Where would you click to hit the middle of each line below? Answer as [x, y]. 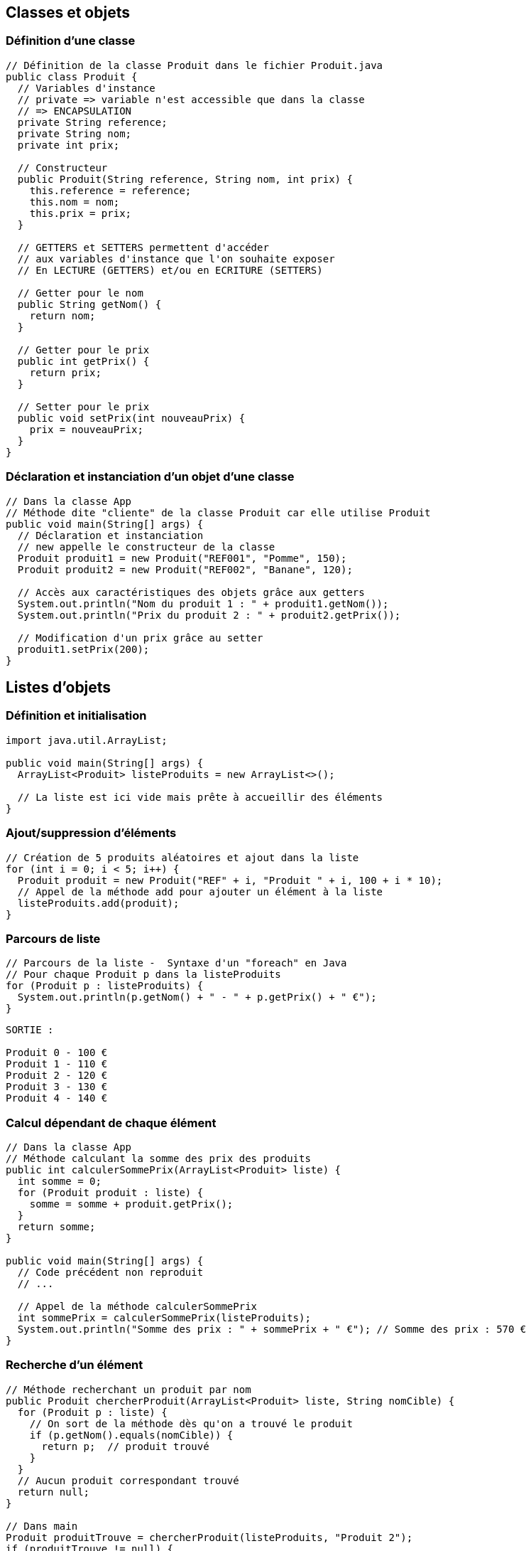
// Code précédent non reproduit [110, 1273]
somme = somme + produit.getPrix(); [131, 1204]
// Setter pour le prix [83, 406]
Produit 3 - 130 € [57, 1087]
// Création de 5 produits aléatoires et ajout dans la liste [182, 857]
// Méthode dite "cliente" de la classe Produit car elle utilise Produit [218, 512]
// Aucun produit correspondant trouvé [128, 1480]
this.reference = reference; [110, 190]
